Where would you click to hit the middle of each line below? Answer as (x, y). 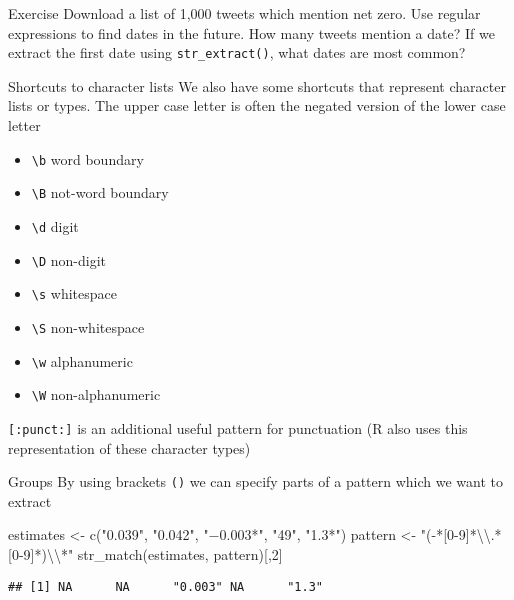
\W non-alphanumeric (96, 394)
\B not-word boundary (100, 192)
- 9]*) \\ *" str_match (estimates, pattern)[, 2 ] (150, 553)
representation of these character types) (129, 447)
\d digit (55, 225)
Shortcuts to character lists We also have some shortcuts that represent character (257, 85)
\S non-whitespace (88, 326)
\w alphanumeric (82, 360)
